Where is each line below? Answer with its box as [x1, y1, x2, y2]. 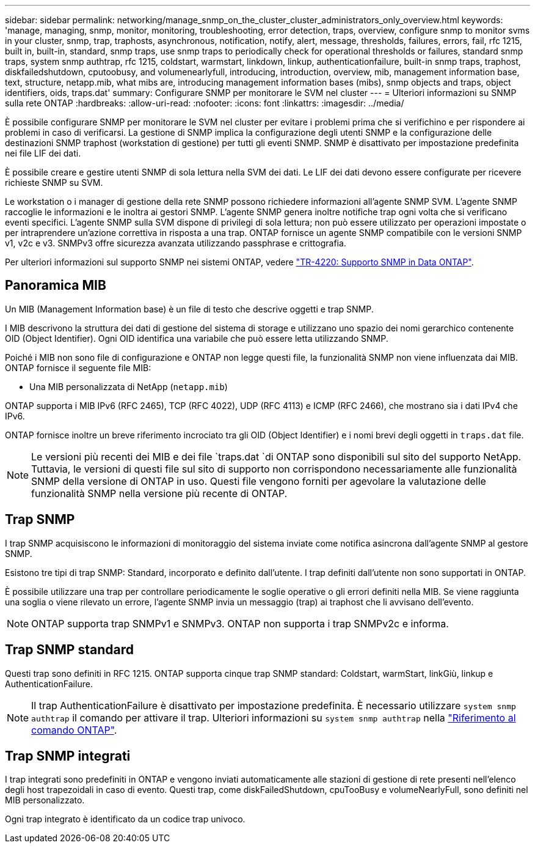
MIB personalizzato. [5, 795, 85, 806]
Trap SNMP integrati [5, 748, 131, 764]
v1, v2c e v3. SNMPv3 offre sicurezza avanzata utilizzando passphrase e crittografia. [5, 238, 346, 248]
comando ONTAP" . [31, 723, 117, 736]
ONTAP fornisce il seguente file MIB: [5, 362, 151, 373]
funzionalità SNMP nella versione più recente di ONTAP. [31, 487, 288, 500]
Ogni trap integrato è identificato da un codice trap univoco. [5, 814, 246, 825]
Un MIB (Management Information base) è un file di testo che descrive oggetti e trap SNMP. [5, 303, 374, 314]
